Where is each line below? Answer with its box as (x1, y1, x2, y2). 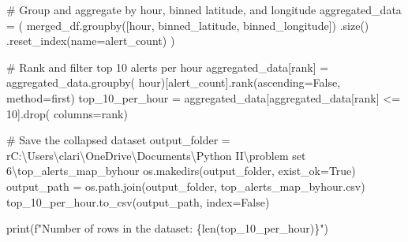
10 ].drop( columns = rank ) (6, 105, 128, 121)
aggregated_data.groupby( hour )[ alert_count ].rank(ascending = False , (6, 74, 341, 91)
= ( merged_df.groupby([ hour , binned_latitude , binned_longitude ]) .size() (6, 17, 369, 33)
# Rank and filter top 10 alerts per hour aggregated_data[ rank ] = (6, 58, 329, 75)
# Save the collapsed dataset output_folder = (6, 132, 230, 148)
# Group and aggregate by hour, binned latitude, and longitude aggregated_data (6, 2, 402, 17)
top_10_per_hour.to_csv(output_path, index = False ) (6, 193, 270, 210)
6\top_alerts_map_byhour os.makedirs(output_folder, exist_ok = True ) (6, 162, 356, 179)
